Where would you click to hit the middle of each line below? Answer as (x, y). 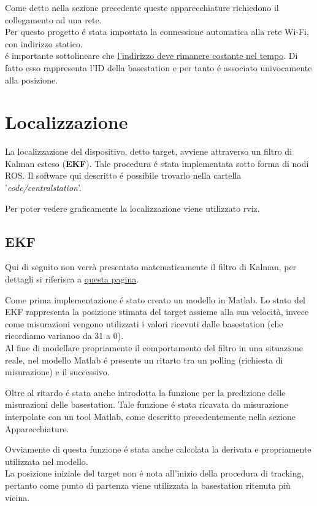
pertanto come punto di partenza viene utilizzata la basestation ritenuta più (148, 485)
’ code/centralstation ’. (43, 188)
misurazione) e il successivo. (57, 372)
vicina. (17, 497)
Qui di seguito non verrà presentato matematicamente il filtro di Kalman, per (151, 267)
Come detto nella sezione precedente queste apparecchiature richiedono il (142, 7)
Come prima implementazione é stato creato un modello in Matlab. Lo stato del (155, 299)
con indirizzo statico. (44, 43)
